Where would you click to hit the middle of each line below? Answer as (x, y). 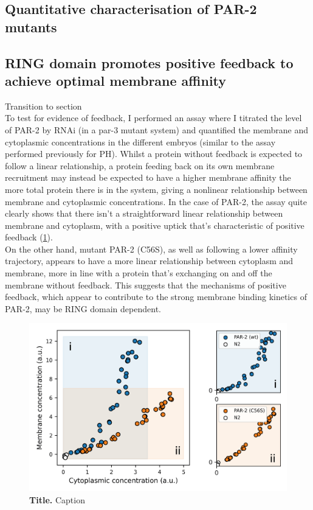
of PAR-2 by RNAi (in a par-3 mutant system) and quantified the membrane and (156, 129)
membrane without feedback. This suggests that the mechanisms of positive (146, 285)
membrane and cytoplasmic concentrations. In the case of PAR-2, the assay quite (156, 201)
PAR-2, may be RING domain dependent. (83, 308)
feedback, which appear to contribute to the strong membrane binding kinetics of (156, 297)
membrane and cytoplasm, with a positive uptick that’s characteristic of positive (155, 225)
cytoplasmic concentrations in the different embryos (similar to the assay (140, 141)
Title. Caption (57, 500)
